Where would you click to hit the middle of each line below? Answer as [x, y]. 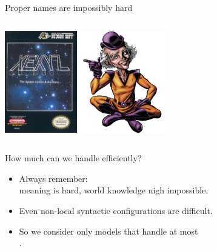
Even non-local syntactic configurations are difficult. [116, 210]
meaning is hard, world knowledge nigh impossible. [114, 190]
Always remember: [53, 178]
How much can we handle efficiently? [73, 158]
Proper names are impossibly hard [69, 7]
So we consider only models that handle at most [109, 231]
